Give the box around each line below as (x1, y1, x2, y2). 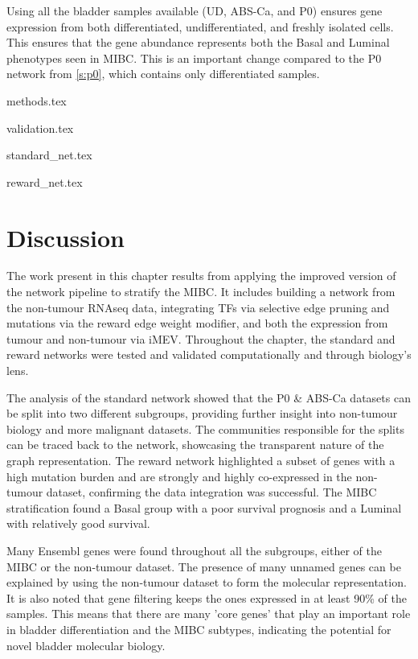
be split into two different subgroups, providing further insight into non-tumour (6, 405, 398, 422)
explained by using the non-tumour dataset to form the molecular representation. (6, 574, 407, 591)
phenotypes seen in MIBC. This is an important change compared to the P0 (6, 49, 382, 66)
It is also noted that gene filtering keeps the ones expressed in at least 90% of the (6, 589, 407, 606)
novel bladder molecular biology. (6, 636, 166, 653)
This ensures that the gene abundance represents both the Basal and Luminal (6, 34, 390, 51)
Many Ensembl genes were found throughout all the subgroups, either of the (6, 542, 382, 558)
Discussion (6, 220, 125, 253)
